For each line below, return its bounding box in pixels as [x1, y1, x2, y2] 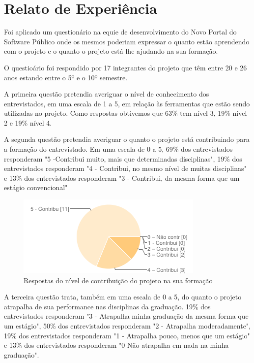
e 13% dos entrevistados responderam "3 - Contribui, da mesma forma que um [4, 172, 240, 183]
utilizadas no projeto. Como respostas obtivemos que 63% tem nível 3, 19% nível [4, 108, 247, 118]
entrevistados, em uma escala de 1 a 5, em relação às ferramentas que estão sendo [4, 98, 250, 108]
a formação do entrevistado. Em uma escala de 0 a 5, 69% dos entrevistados [4, 144, 233, 154]
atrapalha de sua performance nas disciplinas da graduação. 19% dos [4, 301, 211, 311]
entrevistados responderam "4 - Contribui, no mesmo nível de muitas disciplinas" [4, 163, 247, 173]
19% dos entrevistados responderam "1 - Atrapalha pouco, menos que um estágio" [4, 330, 250, 340]
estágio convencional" [4, 182, 68, 193]
